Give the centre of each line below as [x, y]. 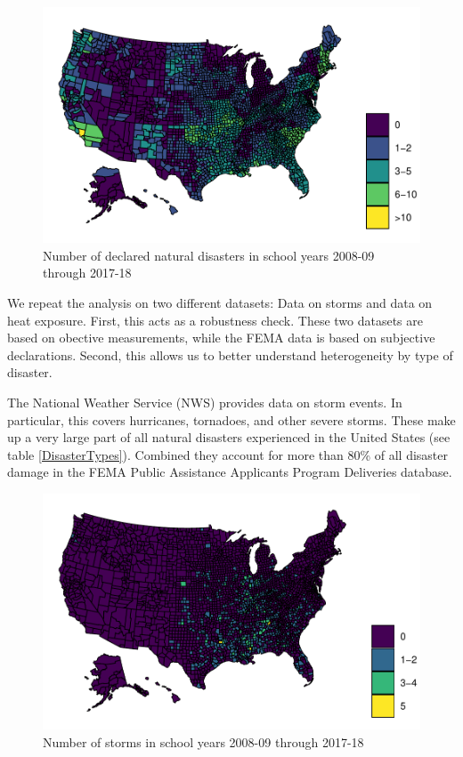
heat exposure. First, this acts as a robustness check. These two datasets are [215, 320]
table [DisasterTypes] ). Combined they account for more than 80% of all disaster [228, 454]
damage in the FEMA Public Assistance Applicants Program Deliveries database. [230, 472]
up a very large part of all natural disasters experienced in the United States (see [229, 437]
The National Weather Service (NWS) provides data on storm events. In [205, 403]
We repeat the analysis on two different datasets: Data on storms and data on [220, 303]
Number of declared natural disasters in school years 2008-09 [209, 255]
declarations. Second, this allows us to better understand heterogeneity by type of [230, 354]
